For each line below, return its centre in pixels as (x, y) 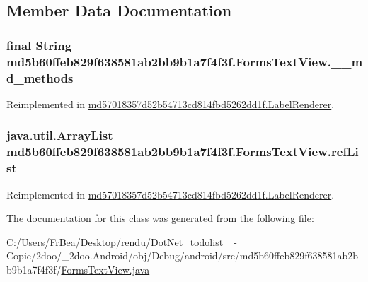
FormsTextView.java (105, 269)
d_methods (40, 77)
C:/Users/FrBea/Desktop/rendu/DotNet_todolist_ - (122, 241)
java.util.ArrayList (60, 135)
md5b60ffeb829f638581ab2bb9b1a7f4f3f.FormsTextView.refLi (183, 152)
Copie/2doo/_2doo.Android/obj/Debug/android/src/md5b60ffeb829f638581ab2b (183, 255)
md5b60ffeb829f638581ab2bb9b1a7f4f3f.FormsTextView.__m (185, 61)
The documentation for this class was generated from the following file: (160, 218)
